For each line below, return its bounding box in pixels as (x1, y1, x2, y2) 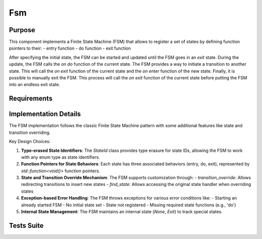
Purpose (9, 26, 35, 34)
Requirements (9, 94, 53, 103)
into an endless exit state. (9, 82, 60, 88)
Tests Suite (9, 221, 44, 230)
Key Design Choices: (9, 139, 51, 145)
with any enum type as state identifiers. (21, 154, 100, 160)
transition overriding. (9, 129, 51, 135)
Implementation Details (9, 110, 81, 118)
